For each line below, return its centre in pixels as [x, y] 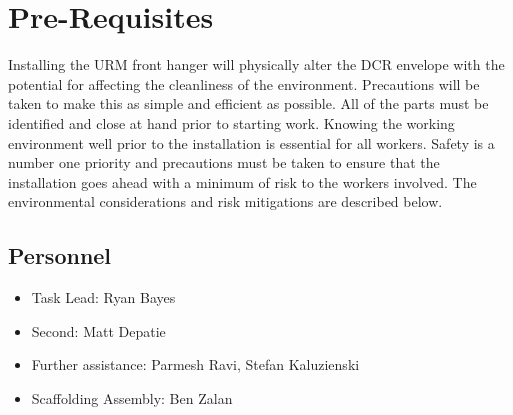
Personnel [60, 255]
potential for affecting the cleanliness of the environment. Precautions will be [244, 83]
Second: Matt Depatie [98, 330]
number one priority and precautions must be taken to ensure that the [224, 162]
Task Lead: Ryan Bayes [103, 297]
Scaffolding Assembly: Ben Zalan [132, 397]
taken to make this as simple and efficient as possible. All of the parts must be [248, 103]
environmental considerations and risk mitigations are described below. [225, 201]
